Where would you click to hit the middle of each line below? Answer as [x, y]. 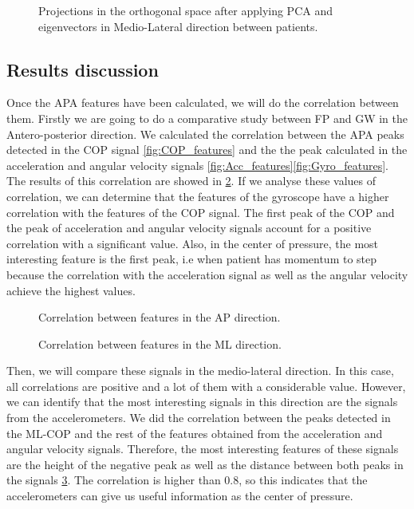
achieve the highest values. [71, 290]
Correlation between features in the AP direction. [160, 317]
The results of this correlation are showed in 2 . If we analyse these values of [191, 181]
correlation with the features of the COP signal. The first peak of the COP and [201, 212]
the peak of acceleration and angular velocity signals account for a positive [189, 228]
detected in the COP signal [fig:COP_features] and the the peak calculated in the [207, 150]
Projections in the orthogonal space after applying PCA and [185, 10]
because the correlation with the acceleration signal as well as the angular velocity [207, 274]
